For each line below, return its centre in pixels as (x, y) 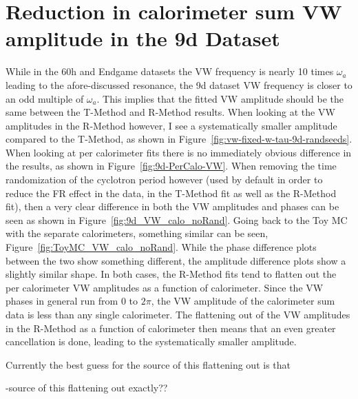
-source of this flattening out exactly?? (87, 388)
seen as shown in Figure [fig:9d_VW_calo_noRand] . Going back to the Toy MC (177, 219)
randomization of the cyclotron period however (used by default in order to (164, 180)
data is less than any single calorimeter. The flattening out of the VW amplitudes (178, 314)
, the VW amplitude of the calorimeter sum (243, 301)
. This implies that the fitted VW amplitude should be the (220, 98)
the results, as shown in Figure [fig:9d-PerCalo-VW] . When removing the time (171, 166)
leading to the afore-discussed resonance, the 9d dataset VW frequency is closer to (179, 84)
